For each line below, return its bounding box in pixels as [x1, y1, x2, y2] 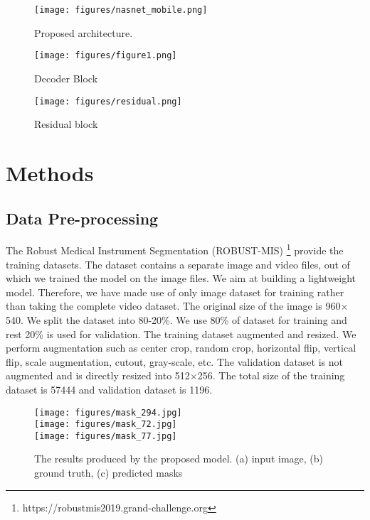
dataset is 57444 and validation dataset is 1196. [6, 381, 213, 396]
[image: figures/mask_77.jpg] [34, 430, 177, 441]
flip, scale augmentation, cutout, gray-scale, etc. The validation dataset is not [6, 354, 343, 369]
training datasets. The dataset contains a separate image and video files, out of [6, 256, 350, 271]
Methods [6, 158, 94, 187]
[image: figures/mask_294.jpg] [34, 407, 182, 418]
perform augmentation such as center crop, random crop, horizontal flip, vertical [6, 340, 356, 355]
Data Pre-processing [6, 207, 159, 229]
